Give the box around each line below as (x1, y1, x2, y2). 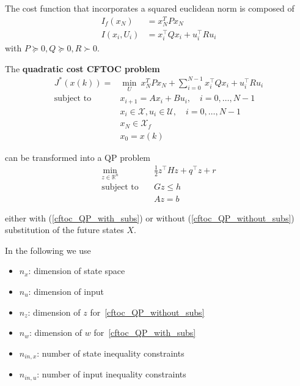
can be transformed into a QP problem (5, 150, 151, 163)
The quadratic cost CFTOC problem (5, 62, 160, 75)
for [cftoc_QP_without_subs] (90, 305, 205, 318)
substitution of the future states (5, 223, 124, 236)
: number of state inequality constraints (37, 346, 185, 359)
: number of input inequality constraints (37, 368, 186, 380)
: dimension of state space (28, 264, 125, 277)
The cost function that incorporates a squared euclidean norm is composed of (5, 2, 295, 14)
